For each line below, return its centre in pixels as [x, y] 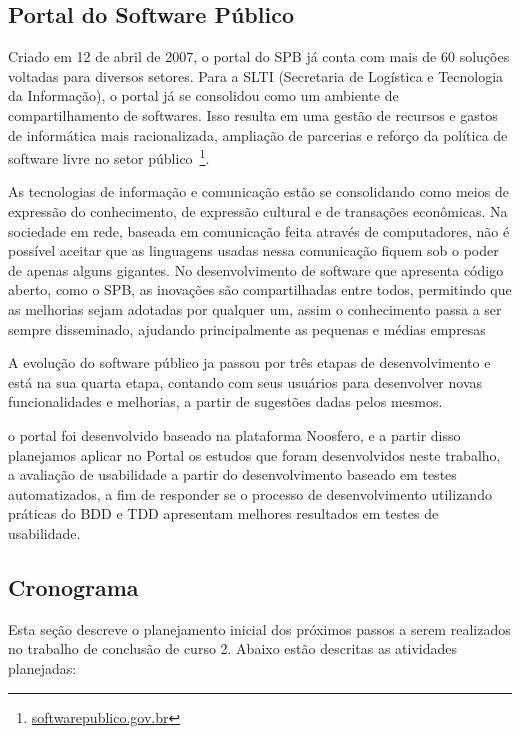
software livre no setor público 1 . [109, 156]
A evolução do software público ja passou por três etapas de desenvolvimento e [249, 362]
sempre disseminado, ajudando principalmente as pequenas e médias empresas [247, 328]
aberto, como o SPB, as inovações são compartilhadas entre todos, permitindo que [260, 289]
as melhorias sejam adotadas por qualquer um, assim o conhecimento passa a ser [255, 308]
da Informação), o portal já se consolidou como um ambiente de [203, 95]
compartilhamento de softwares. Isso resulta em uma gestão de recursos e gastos [253, 114]
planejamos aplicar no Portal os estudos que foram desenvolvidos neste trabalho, [254, 454]
